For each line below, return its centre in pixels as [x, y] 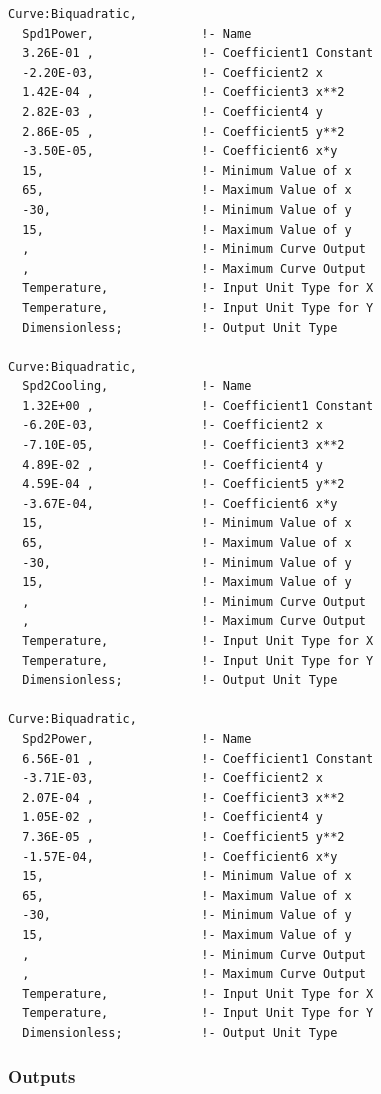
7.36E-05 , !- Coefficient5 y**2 [183, 836]
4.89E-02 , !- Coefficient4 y [172, 464]
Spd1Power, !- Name [137, 33]
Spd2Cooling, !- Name [137, 386]
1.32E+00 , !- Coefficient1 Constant [198, 405]
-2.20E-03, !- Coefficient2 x [172, 72]
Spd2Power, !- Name [137, 738]
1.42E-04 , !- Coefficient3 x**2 [183, 92]
